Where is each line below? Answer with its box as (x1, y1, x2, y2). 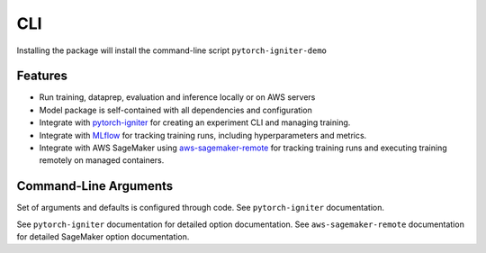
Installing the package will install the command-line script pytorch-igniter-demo (16, 45, 328, 56)
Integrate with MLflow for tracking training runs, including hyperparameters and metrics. (39, 130, 367, 140)
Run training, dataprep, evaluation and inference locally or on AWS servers (39, 92, 316, 103)
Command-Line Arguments (16, 178, 174, 194)
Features (16, 68, 67, 84)
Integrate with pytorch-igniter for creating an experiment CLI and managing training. (39, 117, 351, 128)
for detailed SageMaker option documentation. (16, 231, 190, 242)
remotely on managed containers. (39, 155, 165, 166)
